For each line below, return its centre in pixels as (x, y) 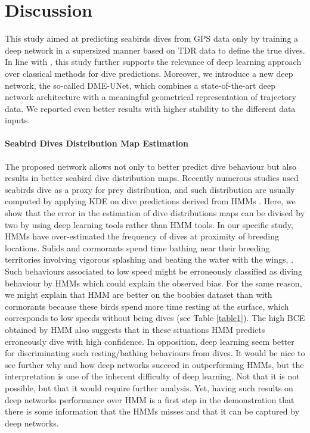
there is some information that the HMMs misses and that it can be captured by (152, 411)
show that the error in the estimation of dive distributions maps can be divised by (155, 213)
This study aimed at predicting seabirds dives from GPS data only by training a (152, 38)
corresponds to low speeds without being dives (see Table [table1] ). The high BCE (155, 318)
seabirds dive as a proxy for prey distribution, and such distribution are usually (150, 189)
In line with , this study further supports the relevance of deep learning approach (153, 62)
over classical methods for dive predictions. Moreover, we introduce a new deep (149, 73)
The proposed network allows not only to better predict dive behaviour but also (151, 166)
